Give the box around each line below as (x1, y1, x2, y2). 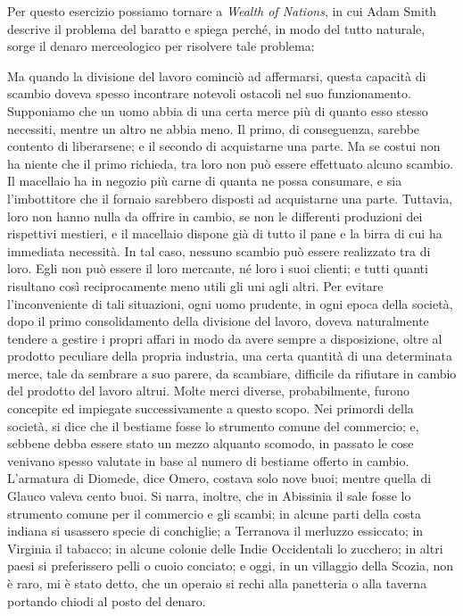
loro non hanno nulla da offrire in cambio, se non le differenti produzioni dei (7, 206, 423, 225)
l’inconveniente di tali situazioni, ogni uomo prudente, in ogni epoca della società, (7, 294, 453, 312)
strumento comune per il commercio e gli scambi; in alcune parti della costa (7, 504, 421, 522)
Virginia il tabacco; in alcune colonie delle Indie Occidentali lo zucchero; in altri (7, 538, 443, 557)
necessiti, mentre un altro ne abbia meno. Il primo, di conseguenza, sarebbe (7, 119, 420, 137)
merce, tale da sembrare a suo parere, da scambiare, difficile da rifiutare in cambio (7, 363, 457, 382)
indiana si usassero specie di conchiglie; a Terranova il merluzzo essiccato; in (7, 521, 424, 540)
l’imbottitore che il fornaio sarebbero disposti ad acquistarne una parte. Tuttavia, (7, 188, 453, 207)
